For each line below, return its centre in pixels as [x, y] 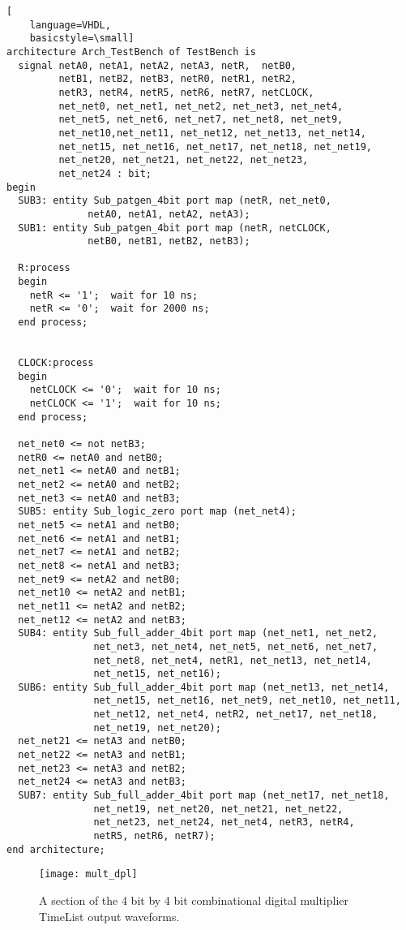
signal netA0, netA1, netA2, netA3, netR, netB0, [157, 65]
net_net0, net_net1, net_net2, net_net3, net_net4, [201, 106]
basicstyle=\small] [82, 39]
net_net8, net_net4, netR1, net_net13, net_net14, [233, 660]
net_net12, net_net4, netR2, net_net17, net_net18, [236, 715]
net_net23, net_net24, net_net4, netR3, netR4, [224, 822]
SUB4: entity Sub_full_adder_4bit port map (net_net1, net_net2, [198, 633]
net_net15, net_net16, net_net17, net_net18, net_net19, [216, 146]
